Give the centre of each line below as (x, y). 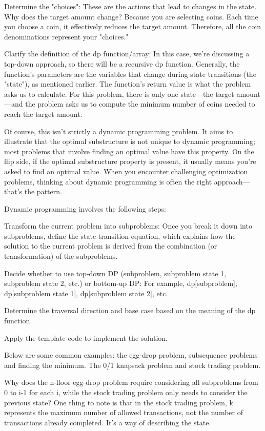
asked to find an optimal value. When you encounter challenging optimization (126, 171)
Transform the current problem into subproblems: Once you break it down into (128, 226)
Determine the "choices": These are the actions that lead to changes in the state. (130, 6)
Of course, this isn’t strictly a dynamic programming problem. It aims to (119, 131)
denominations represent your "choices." (66, 36)
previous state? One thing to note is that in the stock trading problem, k (119, 402)
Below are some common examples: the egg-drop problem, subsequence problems (131, 355)
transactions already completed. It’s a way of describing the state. (108, 422)
